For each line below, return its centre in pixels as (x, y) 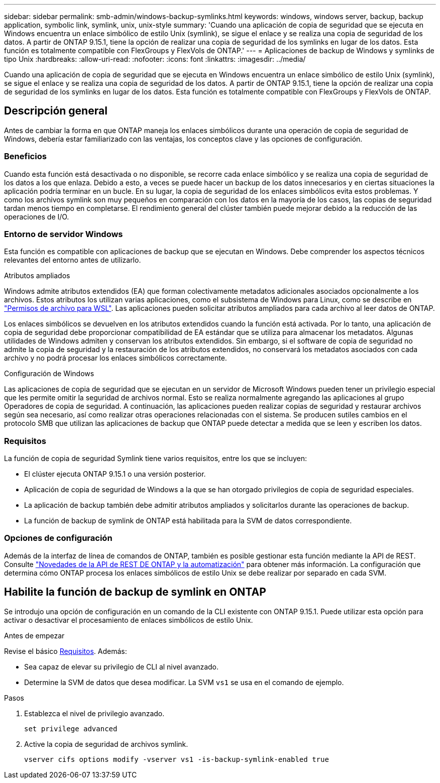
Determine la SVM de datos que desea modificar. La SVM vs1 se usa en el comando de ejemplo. (184, 682)
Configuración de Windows (49, 374)
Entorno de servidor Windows (64, 234)
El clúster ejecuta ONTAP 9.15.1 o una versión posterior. (115, 474)
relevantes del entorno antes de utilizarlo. (73, 260)
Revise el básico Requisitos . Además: (66, 651)
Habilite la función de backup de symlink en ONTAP (135, 592)
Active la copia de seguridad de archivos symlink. (106, 744)
